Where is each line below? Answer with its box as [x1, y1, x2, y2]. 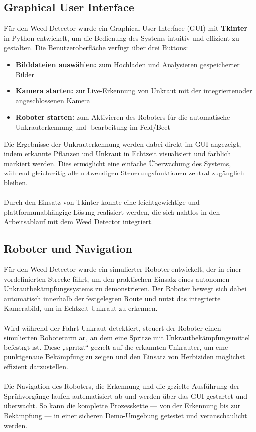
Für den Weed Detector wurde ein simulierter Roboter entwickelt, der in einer [4, 264, 242, 274]
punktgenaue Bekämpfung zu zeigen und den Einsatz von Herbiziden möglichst [4, 351, 245, 362]
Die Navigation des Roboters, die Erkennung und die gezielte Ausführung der [4, 381, 240, 391]
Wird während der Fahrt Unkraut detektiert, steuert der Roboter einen [4, 322, 221, 333]
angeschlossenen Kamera [15, 95, 90, 105]
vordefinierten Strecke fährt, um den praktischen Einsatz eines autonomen [4, 273, 230, 284]
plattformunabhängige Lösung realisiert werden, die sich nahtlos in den [4, 206, 220, 217]
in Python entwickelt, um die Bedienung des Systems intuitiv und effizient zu [4, 32, 239, 43]
